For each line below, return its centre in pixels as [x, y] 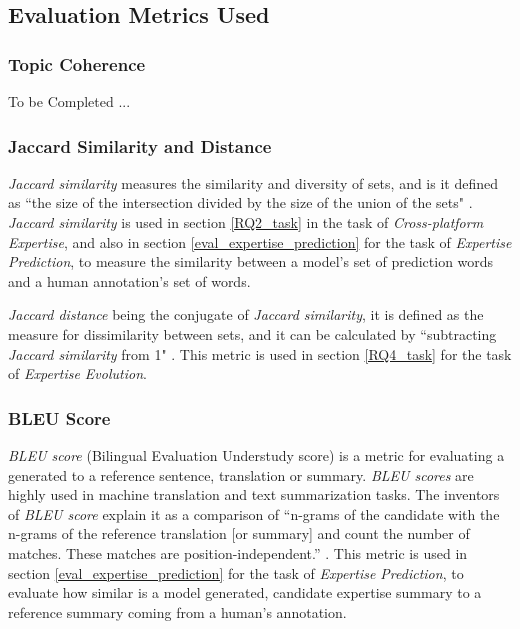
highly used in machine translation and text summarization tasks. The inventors [254, 494]
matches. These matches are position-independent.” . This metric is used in [238, 552]
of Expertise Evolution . [77, 373]
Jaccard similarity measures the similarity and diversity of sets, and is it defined [253, 182]
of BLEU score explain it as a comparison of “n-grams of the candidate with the [254, 513]
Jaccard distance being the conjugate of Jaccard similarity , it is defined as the [246, 314]
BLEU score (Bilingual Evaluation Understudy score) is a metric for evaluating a [256, 454]
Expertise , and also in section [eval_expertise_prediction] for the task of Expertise [260, 241]
